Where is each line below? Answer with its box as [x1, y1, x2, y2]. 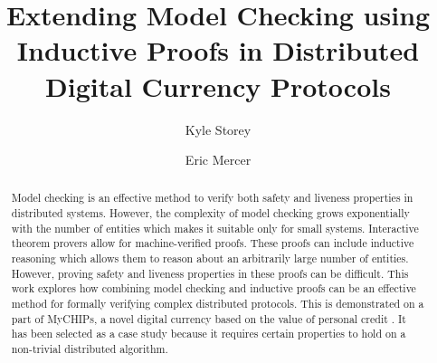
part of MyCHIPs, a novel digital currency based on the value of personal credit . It [11, 310, 406, 326]
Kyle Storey [185, 119, 252, 139]
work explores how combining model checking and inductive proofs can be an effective [11, 281, 416, 296]
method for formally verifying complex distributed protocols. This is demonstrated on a [11, 296, 424, 311]
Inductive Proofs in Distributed [16, 32, 420, 69]
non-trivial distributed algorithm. [11, 341, 168, 357]
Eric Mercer [185, 150, 252, 169]
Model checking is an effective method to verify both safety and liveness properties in [11, 190, 413, 205]
